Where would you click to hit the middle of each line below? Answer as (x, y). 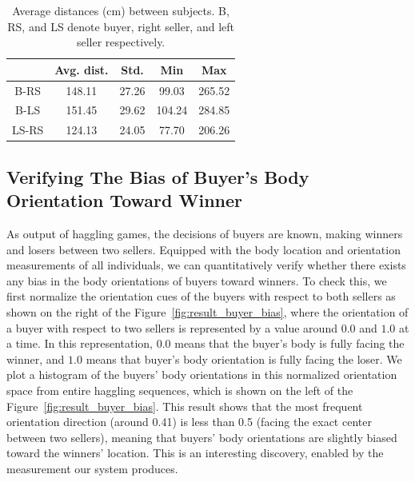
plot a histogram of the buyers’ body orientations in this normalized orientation (202, 374)
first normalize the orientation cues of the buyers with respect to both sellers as (201, 296)
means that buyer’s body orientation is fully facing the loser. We (244, 359)
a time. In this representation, (80, 343)
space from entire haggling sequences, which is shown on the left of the (180, 390)
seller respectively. (121, 42)
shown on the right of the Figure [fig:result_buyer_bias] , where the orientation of (207, 311)
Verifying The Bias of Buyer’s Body (158, 176)
